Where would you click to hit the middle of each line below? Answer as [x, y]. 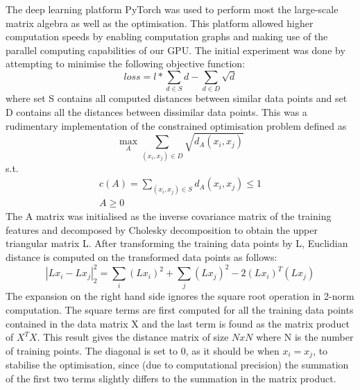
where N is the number [305, 337]
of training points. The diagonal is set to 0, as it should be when [143, 350]
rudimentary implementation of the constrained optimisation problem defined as [176, 125]
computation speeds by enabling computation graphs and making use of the [167, 36]
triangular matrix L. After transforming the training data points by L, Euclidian [177, 243]
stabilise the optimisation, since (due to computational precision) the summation [177, 365]
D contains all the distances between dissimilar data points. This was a [156, 112]
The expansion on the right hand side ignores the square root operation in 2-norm [180, 296]
